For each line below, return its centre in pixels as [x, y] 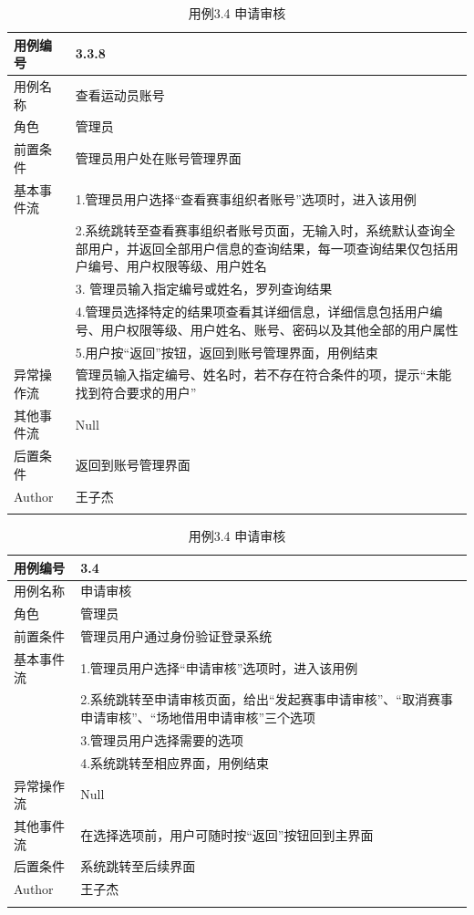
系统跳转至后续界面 [138, 866]
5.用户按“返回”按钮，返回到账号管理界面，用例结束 [227, 352]
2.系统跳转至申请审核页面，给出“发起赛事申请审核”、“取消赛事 [267, 699]
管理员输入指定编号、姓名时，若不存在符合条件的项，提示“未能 [263, 374]
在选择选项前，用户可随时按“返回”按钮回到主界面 [227, 834]
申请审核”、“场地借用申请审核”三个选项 [198, 717]
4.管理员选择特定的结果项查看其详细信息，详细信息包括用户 [252, 312]
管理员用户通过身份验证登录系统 [176, 636]
